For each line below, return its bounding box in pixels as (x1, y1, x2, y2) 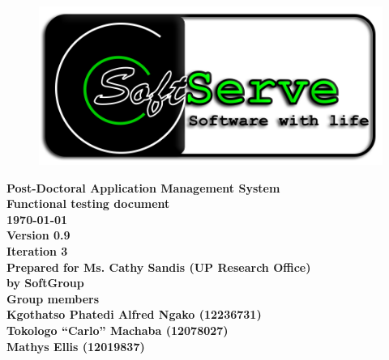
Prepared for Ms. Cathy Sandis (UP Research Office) (6, 258, 311, 275)
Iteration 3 (6, 242, 68, 259)
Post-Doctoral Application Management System (6, 179, 280, 196)
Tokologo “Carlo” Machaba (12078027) (6, 321, 229, 338)
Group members (6, 290, 100, 307)
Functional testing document (6, 195, 170, 212)
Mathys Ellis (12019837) (6, 337, 145, 354)
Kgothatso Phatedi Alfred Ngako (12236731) (6, 306, 262, 323)
